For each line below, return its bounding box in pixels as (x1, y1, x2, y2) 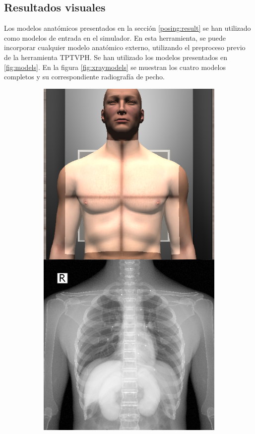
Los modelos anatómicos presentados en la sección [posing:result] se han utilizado (4, 23, 251, 33)
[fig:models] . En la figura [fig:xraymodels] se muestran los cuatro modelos (4, 62, 226, 72)
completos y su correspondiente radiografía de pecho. (4, 71, 165, 82)
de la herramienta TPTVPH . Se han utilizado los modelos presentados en (4, 52, 227, 62)
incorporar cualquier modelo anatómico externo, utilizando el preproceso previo (4, 42, 246, 53)
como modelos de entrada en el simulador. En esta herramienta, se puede (4, 32, 226, 43)
